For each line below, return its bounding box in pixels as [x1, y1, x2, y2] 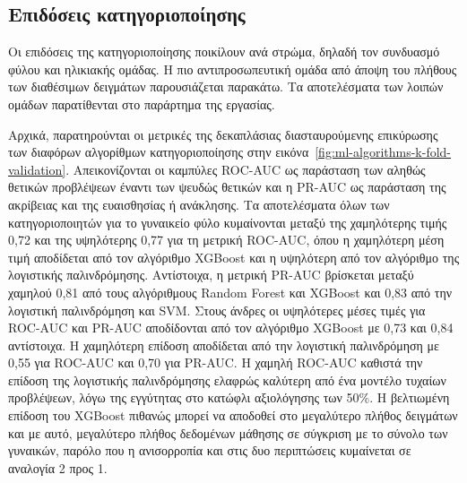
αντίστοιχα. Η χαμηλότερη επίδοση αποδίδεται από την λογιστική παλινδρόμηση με [8, 335, 439, 354]
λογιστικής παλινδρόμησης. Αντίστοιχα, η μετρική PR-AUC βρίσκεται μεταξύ [8, 265, 414, 284]
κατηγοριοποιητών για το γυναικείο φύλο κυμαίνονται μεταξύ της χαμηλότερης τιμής [8, 212, 447, 231]
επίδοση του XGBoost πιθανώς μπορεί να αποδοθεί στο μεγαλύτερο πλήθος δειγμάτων [8, 406, 458, 425]
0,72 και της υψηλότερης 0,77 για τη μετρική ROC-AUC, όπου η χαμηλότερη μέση [8, 230, 445, 249]
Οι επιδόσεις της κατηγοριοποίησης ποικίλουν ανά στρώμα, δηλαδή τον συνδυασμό [8, 42, 440, 61]
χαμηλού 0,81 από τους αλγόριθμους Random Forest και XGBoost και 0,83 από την [8, 282, 453, 301]
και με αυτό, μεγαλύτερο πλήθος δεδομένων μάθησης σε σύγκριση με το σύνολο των [8, 423, 448, 442]
